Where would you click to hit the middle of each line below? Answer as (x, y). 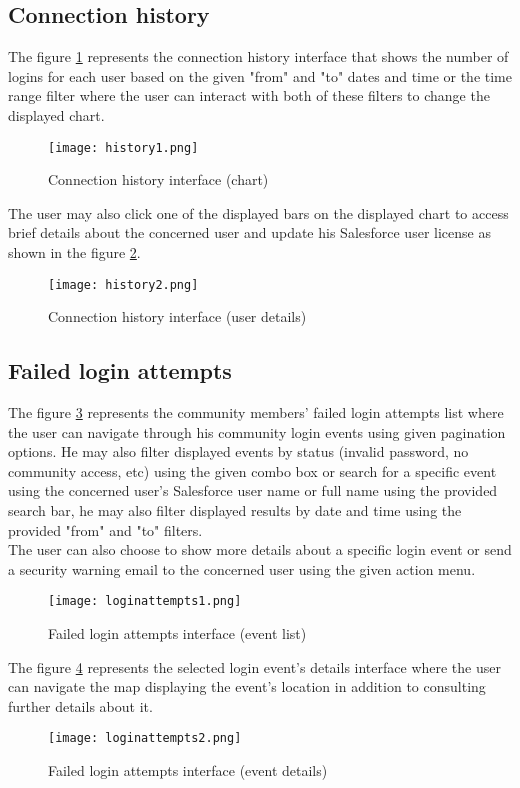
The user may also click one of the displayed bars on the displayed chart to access (258, 212)
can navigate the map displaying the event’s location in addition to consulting (247, 686)
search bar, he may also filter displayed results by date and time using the (235, 510)
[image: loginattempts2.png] (145, 738)
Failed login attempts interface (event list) (177, 633)
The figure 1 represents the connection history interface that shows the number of (258, 56)
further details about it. (80, 705)
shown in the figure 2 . (74, 252)
